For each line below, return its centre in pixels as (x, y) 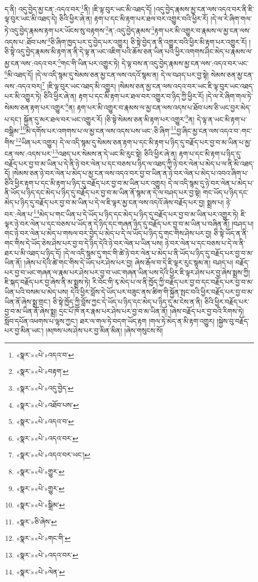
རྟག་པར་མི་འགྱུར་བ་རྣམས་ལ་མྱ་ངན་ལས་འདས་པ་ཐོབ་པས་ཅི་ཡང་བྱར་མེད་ (164, 107)
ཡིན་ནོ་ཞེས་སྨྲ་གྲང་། (27, 301)
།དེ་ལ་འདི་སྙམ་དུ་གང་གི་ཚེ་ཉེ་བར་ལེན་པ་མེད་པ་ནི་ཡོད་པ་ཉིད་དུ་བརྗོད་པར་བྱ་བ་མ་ (158, 253)
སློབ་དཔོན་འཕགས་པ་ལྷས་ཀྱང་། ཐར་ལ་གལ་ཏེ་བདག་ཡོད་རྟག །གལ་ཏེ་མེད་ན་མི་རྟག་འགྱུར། (110, 321)
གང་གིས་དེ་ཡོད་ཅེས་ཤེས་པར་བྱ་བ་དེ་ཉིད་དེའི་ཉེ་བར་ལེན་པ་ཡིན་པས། (84, 243)
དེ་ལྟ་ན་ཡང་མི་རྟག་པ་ (222, 119)
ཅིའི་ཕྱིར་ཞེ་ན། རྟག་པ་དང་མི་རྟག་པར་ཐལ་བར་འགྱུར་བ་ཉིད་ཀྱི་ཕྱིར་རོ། (124, 96)
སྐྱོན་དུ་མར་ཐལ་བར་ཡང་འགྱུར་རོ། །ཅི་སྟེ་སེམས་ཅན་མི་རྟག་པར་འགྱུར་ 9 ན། (109, 118)
